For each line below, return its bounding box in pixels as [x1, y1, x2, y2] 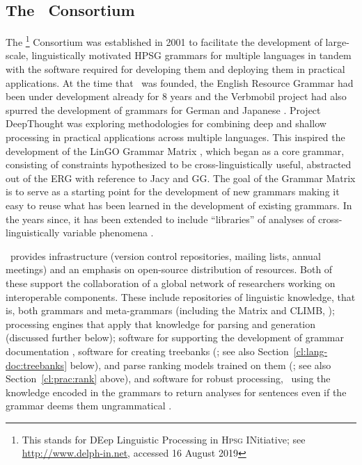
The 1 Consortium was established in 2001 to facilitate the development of [6, 33, 322, 49]
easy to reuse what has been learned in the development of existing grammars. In [6, 197, 352, 212]
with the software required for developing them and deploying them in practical [6, 62, 345, 76]
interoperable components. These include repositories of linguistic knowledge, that [6, 289, 356, 304]
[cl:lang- [293, 343, 328, 358]
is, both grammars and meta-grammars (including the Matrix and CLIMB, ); [6, 303, 335, 318]
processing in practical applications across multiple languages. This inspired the [6, 130, 345, 145]
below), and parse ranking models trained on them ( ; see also [70, 357, 331, 372]
